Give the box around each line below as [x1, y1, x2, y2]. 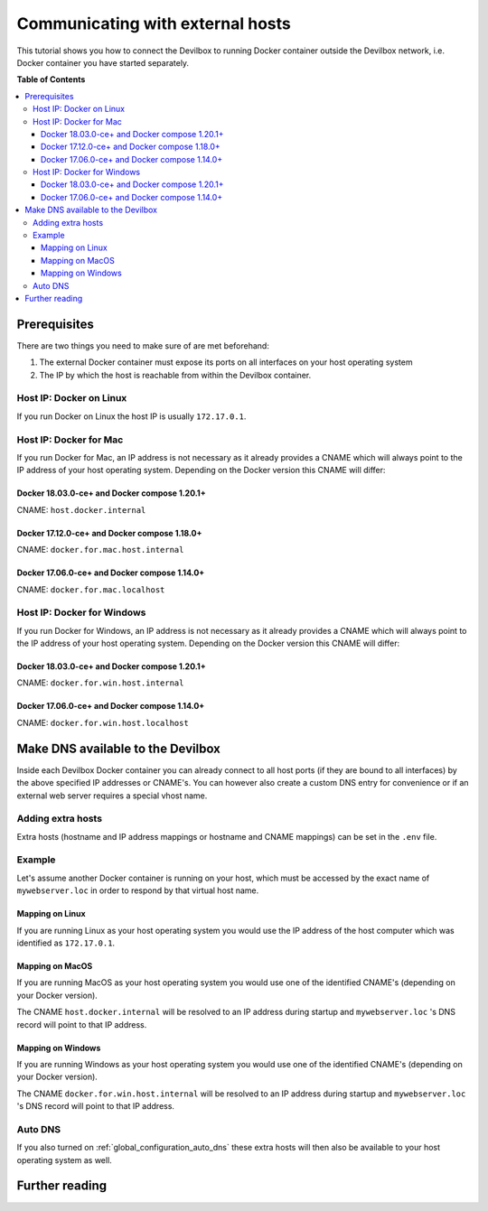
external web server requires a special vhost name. [16, 790, 208, 801]
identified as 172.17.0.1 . [16, 937, 116, 948]
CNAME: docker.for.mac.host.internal [16, 545, 184, 555]
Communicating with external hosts [16, 14, 291, 33]
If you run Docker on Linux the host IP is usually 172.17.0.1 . [16, 411, 247, 422]
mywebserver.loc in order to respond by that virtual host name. [16, 885, 259, 896]
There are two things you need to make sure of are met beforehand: [16, 340, 270, 351]
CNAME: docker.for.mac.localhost [16, 583, 165, 595]
